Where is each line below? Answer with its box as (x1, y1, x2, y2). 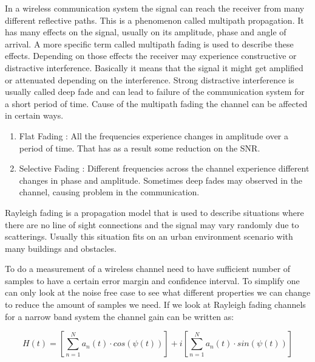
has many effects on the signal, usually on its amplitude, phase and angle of (5, 26, 286, 38)
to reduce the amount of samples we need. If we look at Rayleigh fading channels (5, 298, 306, 311)
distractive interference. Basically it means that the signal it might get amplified (5, 61, 303, 74)
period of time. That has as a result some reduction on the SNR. (19, 141, 260, 154)
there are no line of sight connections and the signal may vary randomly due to (5, 218, 299, 231)
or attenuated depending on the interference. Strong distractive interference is (5, 73, 294, 86)
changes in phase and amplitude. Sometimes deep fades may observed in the (19, 173, 303, 186)
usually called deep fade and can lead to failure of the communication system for (5, 85, 305, 98)
